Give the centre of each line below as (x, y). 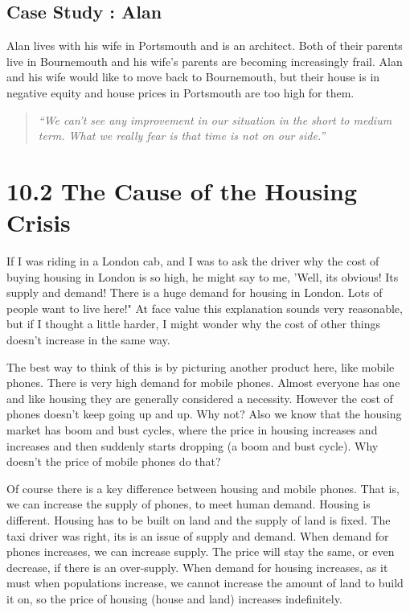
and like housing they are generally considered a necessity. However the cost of (200, 398)
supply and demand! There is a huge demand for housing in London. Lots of (195, 292)
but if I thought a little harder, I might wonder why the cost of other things (194, 324)
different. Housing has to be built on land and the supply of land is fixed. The (199, 519)
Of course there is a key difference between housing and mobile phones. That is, (203, 488)
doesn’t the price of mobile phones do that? (114, 461)
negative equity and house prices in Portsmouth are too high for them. (180, 92)
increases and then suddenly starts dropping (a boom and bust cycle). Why (193, 445)
